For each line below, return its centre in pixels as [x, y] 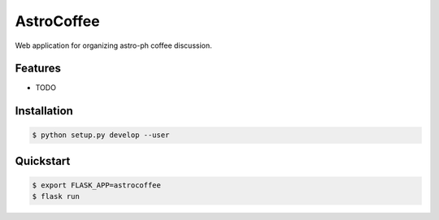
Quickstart [43, 161]
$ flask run [56, 196]
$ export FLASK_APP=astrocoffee [97, 185]
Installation [44, 111]
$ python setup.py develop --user [101, 135]
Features [38, 69]
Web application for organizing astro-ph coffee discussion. [113, 45]
